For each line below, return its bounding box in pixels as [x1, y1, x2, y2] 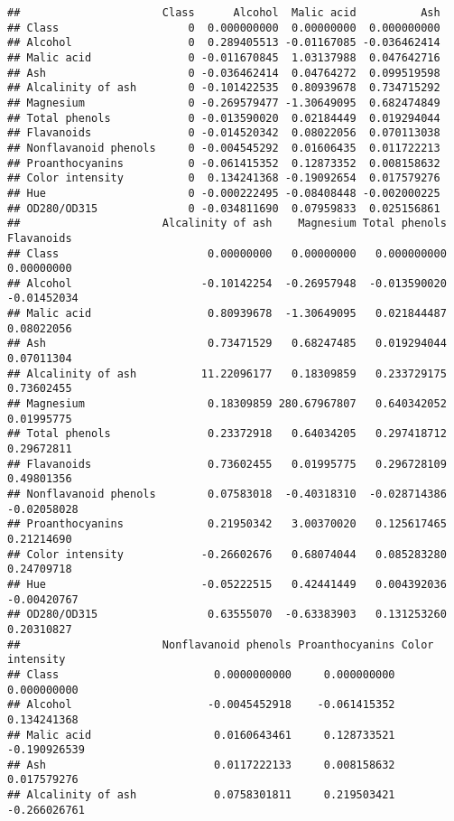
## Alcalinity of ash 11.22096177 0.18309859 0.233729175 [7, 367, 447, 380]
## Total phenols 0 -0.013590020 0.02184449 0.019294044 [7, 111, 440, 125]
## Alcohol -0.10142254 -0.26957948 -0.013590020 [7, 276, 447, 290]
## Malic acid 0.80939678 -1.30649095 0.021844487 [7, 307, 447, 321]
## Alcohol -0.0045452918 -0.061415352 [7, 698, 395, 712]
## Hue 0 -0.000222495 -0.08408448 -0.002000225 [7, 186, 440, 200]
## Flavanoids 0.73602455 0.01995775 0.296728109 [7, 457, 447, 471]
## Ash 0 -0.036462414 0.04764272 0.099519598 [7, 66, 440, 79]
